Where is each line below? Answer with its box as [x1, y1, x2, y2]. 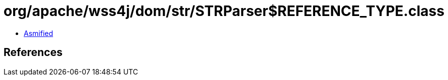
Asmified [24, 28, 54, 37]
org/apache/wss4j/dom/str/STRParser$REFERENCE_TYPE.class [4, 2, 444, 19]
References [4, 46, 63, 59]
